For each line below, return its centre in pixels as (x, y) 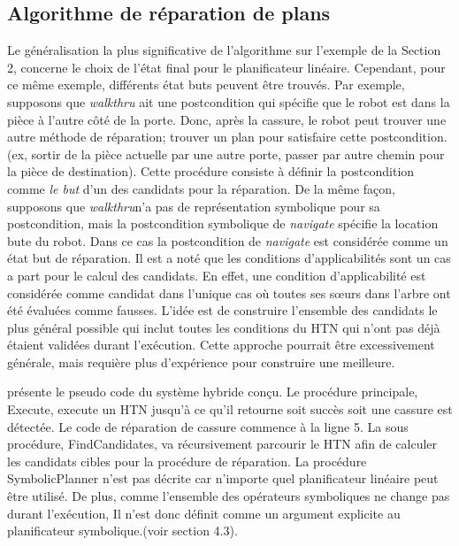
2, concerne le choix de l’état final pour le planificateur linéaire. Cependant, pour (226, 67)
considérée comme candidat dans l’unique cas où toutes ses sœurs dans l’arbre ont (229, 292)
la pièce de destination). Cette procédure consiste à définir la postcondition (211, 171)
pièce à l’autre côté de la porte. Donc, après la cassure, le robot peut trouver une (227, 119)
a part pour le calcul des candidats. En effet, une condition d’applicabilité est (217, 275)
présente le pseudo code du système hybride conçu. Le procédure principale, (213, 392)
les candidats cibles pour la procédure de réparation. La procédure (187, 461)
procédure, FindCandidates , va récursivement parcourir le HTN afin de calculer (222, 444)
